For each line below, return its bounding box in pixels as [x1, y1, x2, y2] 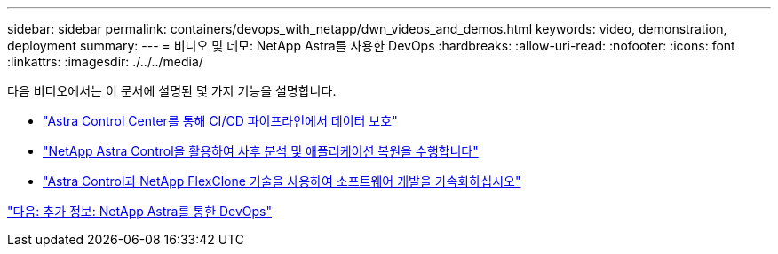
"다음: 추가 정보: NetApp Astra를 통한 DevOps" [7, 204, 273, 219]
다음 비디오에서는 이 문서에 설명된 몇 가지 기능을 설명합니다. [7, 83, 337, 98]
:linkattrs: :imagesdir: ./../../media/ [7, 54, 203, 69]
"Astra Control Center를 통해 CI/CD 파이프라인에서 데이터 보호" [43, 113, 398, 128]
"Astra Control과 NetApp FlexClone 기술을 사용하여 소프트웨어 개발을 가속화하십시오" [43, 173, 521, 189]
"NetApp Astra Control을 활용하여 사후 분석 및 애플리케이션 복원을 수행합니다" [43, 143, 479, 158]
